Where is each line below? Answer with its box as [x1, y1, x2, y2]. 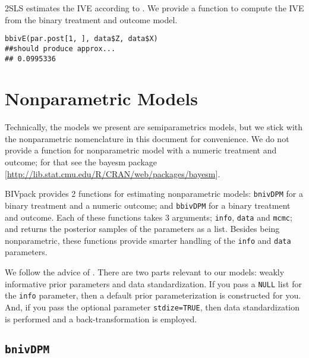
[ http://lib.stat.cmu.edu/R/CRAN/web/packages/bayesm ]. [5, 167, 220, 180]
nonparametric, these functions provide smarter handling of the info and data [5, 234, 291, 246]
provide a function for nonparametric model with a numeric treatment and [5, 144, 277, 156]
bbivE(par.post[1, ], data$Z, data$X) [5, 34, 158, 43]
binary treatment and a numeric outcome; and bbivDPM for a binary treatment [5, 199, 291, 211]
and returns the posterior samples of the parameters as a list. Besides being [5, 222, 280, 235]
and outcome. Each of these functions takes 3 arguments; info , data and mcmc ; [5, 211, 292, 223]
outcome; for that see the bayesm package [5, 156, 157, 168]
